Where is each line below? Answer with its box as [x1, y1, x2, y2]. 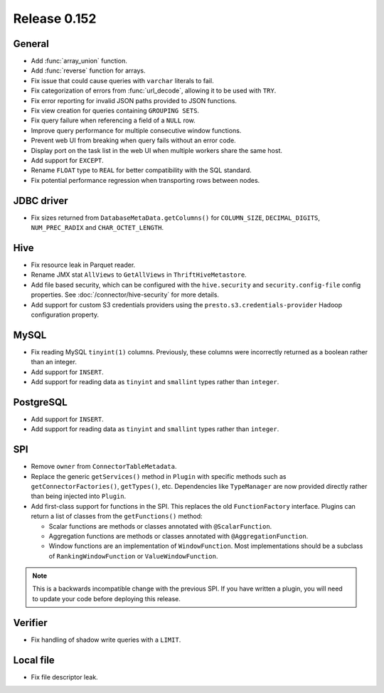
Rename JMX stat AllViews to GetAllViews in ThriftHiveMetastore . [31, 270, 247, 279]
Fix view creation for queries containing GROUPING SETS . [31, 107, 199, 115]
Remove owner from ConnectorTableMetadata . [31, 462, 177, 471]
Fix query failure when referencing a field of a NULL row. [31, 116, 196, 125]
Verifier [13, 616, 48, 629]
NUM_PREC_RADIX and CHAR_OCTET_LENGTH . [31, 223, 164, 232]
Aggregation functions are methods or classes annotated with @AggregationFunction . [48, 531, 309, 540]
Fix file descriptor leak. [31, 672, 99, 681]
